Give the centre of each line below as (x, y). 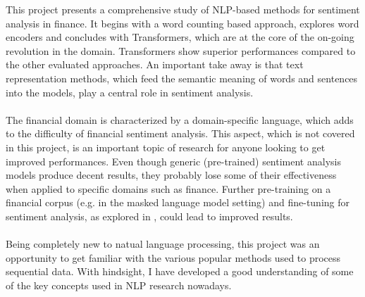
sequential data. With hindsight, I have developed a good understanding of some (180, 271)
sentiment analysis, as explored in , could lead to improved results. (149, 216)
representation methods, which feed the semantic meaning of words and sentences (182, 78)
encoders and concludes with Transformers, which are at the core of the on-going (180, 37)
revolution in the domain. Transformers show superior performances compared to (181, 50)
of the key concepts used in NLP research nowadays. (119, 285)
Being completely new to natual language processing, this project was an (163, 244)
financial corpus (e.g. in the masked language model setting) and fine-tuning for (178, 202)
